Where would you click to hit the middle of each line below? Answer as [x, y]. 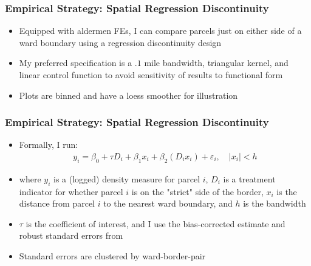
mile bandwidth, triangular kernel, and [216, 63]
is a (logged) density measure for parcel [127, 178]
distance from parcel [57, 203]
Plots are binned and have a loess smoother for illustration [128, 95]
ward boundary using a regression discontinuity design [120, 42]
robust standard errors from [71, 235]
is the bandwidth [275, 203]
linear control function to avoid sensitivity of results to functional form [151, 75]
